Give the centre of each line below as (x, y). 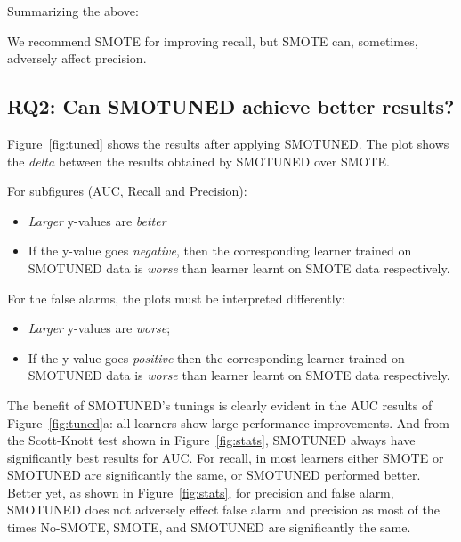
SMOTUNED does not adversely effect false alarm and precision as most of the (223, 510)
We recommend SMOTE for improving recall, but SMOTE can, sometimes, (213, 40)
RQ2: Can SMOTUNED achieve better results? (231, 106)
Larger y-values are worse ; (99, 328)
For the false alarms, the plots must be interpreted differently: (176, 298)
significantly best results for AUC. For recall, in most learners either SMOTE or (226, 457)
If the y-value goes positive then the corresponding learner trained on (216, 357)
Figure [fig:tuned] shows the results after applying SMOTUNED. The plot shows (228, 143)
